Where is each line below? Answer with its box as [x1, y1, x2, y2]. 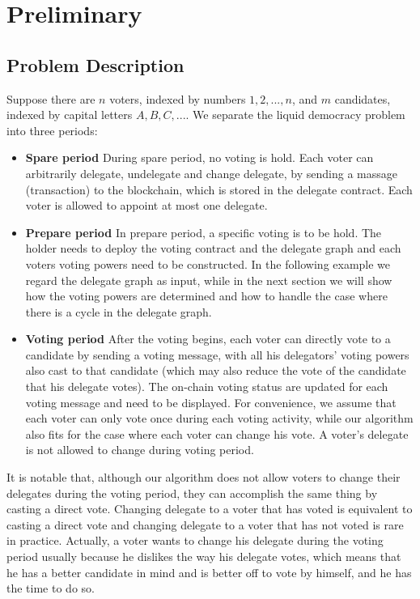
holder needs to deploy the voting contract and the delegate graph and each [25, 240, 401, 257]
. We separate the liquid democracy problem [185, 106, 405, 123]
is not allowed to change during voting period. [25, 441, 254, 458]
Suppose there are [6, 90, 95, 107]
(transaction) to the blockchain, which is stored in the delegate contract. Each [25, 181, 413, 198]
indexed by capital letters [6, 106, 133, 123]
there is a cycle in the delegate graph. [25, 303, 212, 320]
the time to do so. [6, 580, 95, 597]
